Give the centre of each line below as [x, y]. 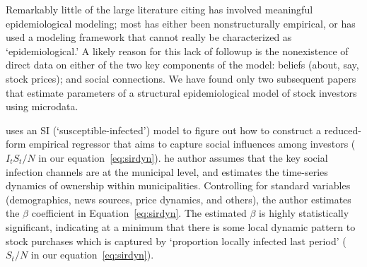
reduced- [343, 130]
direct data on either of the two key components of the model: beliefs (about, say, [182, 65]
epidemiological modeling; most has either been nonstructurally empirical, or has [181, 23]
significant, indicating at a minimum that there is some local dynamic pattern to [181, 226]
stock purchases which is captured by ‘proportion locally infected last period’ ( [176, 241]
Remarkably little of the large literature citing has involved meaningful [159, 9]
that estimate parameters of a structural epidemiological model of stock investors [181, 92]
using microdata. [42, 106]
